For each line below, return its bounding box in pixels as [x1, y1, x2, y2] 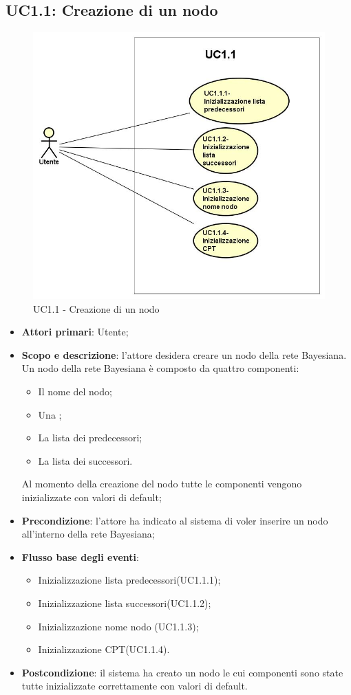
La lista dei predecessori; [38, 430, 142, 445]
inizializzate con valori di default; [21, 490, 162, 505]
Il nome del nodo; [38, 384, 112, 399]
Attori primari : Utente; [21, 324, 129, 339]
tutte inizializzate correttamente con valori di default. [21, 679, 248, 693]
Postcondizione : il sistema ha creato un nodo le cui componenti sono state [21, 665, 343, 679]
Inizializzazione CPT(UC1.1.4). [38, 642, 170, 657]
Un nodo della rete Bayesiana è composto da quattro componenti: [21, 361, 299, 375]
